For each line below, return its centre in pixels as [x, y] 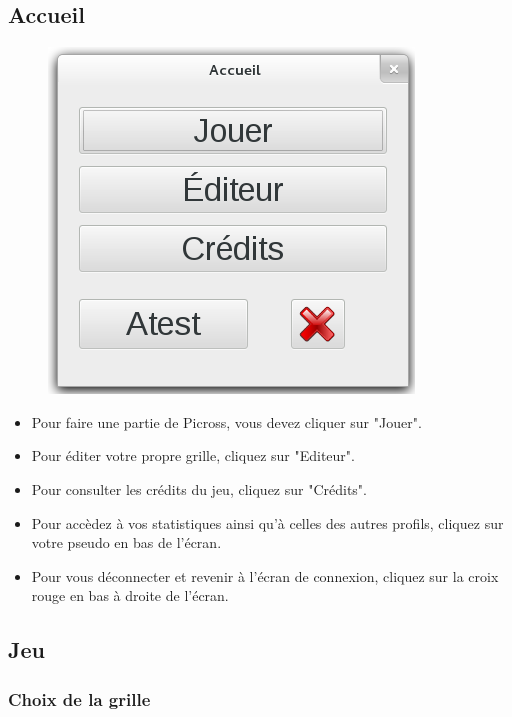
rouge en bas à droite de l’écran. [130, 595]
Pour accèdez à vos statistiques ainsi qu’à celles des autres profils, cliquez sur [267, 522]
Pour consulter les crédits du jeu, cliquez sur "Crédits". [199, 488]
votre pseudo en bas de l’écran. [126, 542]
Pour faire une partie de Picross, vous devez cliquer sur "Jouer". [226, 421]
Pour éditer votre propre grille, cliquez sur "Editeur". [193, 455]
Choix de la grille [79, 698]
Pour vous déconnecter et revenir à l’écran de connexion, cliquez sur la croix [265, 575]
